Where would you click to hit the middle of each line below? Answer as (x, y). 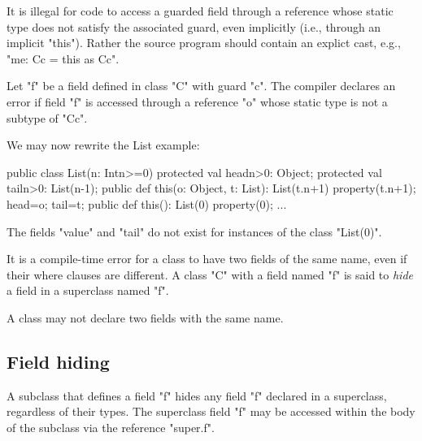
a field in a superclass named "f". (88, 290)
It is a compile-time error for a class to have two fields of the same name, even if (207, 259)
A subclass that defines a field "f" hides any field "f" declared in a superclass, (197, 395)
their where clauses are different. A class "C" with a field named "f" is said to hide (210, 274)
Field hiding (58, 361)
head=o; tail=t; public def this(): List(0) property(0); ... (147, 203)
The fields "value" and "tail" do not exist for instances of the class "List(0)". (194, 231)
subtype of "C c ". (47, 117)
